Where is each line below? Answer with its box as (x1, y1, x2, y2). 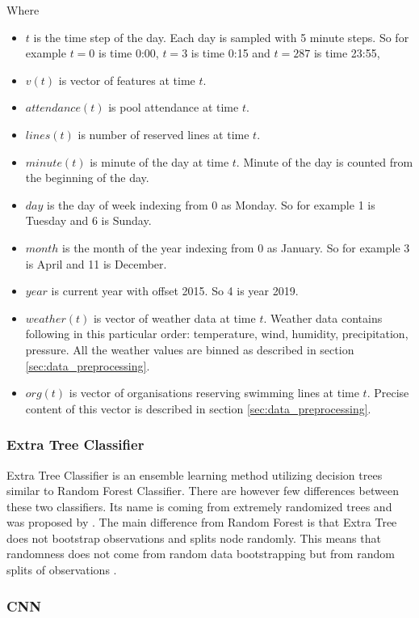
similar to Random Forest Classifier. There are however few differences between (6, 482, 399, 499)
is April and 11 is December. (25, 255, 167, 272)
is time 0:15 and (191, 44, 270, 61)
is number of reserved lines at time (78, 125, 249, 142)
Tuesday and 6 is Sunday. (25, 212, 152, 229)
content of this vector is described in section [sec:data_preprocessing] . (25, 400, 371, 417)
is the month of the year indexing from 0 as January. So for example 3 (62, 239, 410, 256)
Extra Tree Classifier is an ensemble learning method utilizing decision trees (6, 466, 383, 483)
